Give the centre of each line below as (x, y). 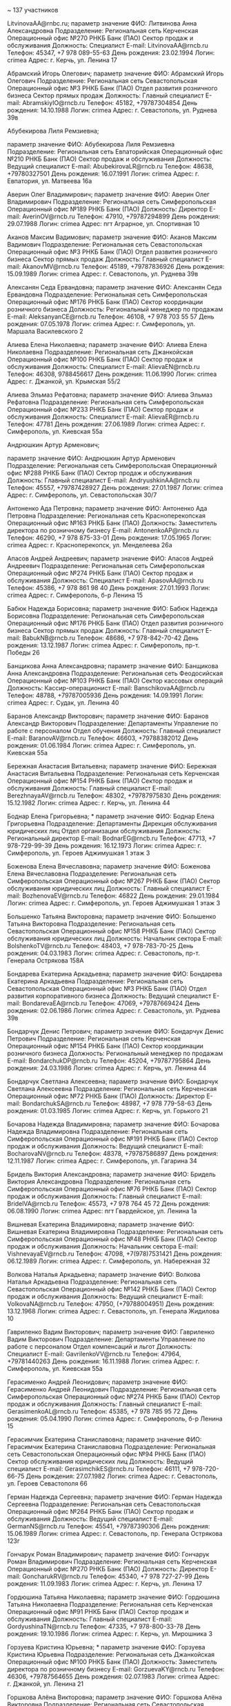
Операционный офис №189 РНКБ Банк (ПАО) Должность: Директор (108, 209)
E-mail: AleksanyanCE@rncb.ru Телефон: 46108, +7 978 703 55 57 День (111, 316)
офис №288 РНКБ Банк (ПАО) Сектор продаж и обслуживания (100, 473)
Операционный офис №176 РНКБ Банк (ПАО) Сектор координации (105, 302)
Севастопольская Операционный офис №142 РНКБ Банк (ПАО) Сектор (112, 1289)
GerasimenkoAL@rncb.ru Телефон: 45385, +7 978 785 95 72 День (102, 1411)
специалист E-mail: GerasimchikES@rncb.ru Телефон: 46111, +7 (99, 1469)
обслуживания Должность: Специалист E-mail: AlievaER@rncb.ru (103, 417)
